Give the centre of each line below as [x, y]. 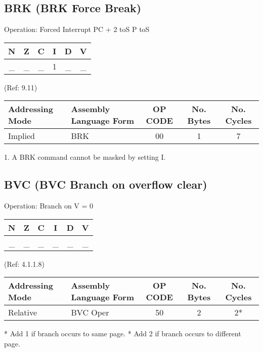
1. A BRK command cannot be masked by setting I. [85, 157]
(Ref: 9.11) [21, 87]
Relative [23, 312]
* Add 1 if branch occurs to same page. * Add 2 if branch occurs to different [123, 333]
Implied [21, 136]
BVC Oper [90, 312]
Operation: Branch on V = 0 [49, 206]
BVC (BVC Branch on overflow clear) [106, 184]
